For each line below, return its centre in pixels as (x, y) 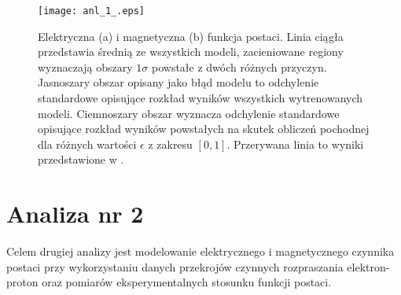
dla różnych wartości (87, 144)
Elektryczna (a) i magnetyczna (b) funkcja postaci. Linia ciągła (191, 36)
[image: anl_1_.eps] (92, 11)
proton (22, 282)
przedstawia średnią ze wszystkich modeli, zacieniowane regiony (191, 52)
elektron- (368, 266)
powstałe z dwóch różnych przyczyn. (239, 66)
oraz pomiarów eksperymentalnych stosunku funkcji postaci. (187, 282)
